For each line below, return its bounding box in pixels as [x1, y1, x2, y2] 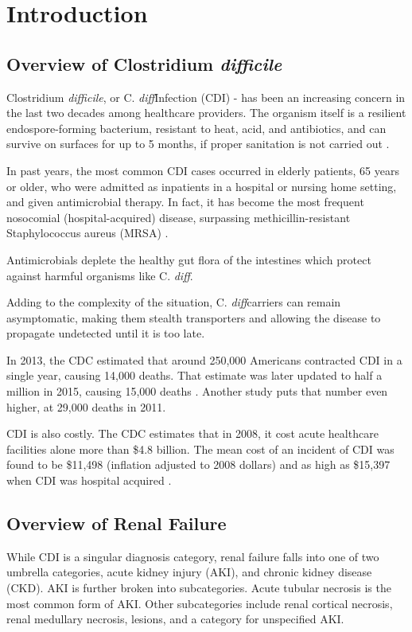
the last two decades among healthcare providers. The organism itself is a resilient [6, 104, 406, 121]
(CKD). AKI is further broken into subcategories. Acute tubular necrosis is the [6, 579, 391, 596]
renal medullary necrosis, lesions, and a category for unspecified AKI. [6, 611, 344, 627]
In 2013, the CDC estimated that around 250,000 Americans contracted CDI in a [6, 351, 402, 368]
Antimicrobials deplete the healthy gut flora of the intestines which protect [6, 251, 371, 267]
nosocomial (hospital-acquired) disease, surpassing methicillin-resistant [6, 209, 351, 225]
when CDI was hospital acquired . [6, 472, 172, 489]
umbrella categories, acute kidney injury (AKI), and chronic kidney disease [6, 564, 372, 580]
